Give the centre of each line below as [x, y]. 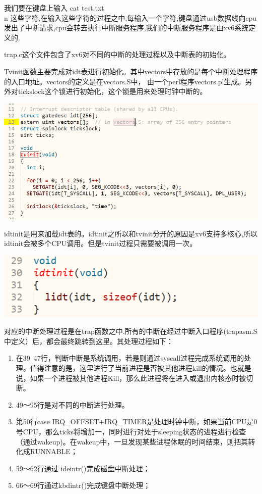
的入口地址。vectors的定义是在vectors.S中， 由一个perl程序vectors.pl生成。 [125, 81]
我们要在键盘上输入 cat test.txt [54, 8]
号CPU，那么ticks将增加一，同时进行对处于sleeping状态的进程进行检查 [131, 432]
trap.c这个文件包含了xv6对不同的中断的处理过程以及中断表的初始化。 [117, 54]
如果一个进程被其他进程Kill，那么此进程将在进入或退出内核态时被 [138, 378]
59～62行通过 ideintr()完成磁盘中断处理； [83, 468]
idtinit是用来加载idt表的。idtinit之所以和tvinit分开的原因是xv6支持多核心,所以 [131, 233]
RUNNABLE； [54, 451]
